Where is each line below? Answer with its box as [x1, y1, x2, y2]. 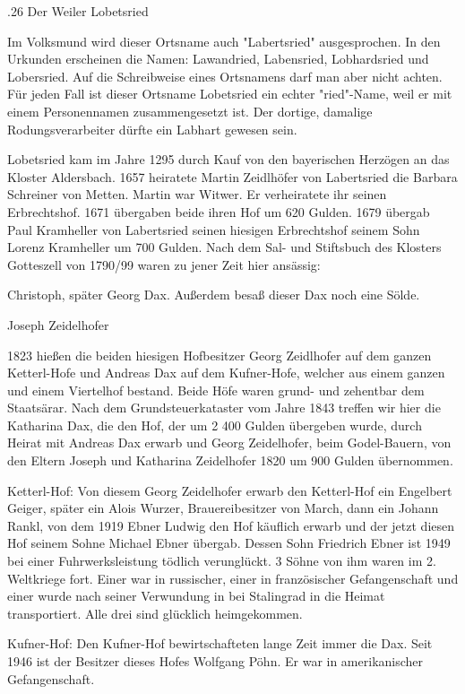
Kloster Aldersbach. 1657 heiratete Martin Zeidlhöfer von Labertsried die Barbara [7, 167, 458, 186]
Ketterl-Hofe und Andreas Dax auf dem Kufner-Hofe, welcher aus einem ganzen [7, 363, 445, 382]
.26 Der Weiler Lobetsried [7, 2, 149, 20]
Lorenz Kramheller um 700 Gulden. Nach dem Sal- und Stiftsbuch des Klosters [7, 238, 442, 256]
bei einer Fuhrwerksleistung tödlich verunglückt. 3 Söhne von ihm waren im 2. [7, 551, 436, 570]
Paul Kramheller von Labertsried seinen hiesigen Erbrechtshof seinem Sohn [7, 220, 420, 239]
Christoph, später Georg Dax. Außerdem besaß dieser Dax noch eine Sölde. [7, 285, 420, 304]
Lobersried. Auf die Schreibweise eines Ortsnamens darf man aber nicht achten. [7, 66, 443, 85]
